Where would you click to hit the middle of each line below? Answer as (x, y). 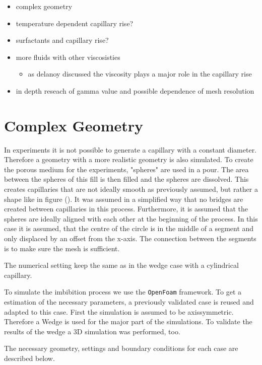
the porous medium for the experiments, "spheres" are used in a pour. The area (126, 169)
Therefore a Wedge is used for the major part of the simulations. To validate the (128, 321)
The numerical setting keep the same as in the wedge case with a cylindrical (121, 265)
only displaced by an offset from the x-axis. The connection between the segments (130, 238)
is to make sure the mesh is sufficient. (62, 248)
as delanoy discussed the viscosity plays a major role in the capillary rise (140, 74)
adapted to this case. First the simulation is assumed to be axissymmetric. (119, 311)
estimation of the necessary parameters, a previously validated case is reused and (129, 302)
